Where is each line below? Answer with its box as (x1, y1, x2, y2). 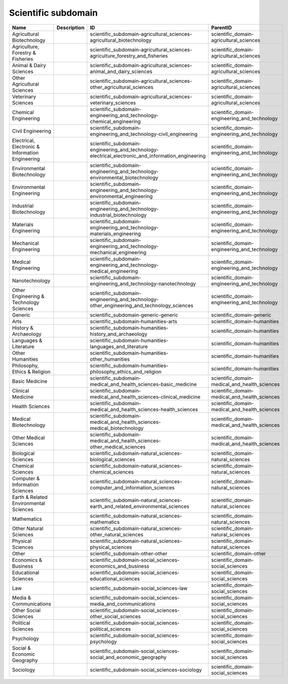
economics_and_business (90, 562, 149, 569)
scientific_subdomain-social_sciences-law (90, 584, 188, 591)
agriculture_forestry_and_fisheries (90, 52, 168, 59)
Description (56, 24, 85, 31)
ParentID (211, 24, 232, 31)
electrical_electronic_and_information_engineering (90, 152, 206, 159)
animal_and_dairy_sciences (90, 68, 153, 75)
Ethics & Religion (12, 368, 51, 375)
